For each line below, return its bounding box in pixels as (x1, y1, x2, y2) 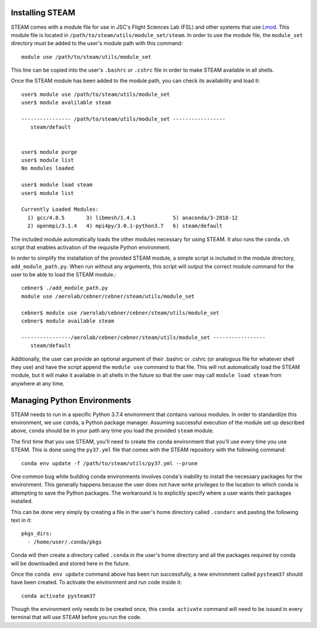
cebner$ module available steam (21, 318, 114, 324)
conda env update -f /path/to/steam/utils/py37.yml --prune (21, 460, 198, 466)
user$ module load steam (21, 182, 93, 188)
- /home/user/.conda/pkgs (27, 538, 102, 545)
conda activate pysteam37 (21, 592, 96, 599)
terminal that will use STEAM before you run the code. (11, 614, 142, 621)
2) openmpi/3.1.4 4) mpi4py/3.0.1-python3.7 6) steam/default (27, 223, 222, 229)
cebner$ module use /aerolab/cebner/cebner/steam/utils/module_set (21, 309, 220, 316)
